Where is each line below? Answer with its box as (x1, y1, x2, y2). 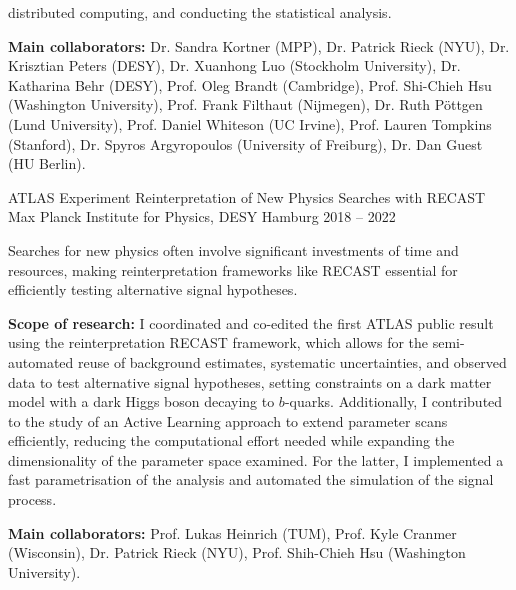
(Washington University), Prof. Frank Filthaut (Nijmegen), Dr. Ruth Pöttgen (8, 94, 483, 115)
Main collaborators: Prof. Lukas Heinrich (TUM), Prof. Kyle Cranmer (8, 522, 457, 543)
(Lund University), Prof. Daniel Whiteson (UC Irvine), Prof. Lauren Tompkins (8, 113, 492, 134)
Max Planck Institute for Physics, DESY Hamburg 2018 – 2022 (8, 206, 396, 227)
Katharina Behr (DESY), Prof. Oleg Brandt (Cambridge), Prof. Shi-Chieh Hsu (8, 74, 492, 95)
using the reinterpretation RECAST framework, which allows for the (8, 332, 429, 353)
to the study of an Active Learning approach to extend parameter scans (8, 410, 448, 431)
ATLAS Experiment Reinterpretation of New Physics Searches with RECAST (8, 186, 486, 207)
